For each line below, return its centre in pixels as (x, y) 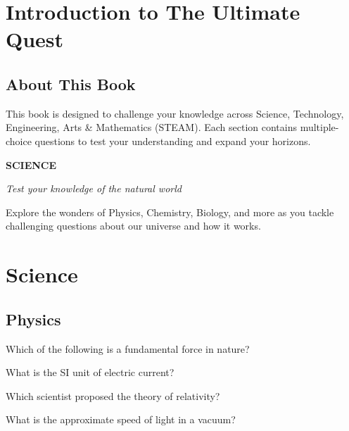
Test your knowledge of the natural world (94, 188)
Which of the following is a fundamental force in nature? (128, 348)
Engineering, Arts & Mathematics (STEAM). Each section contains (151, 127)
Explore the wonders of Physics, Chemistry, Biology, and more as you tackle (170, 212)
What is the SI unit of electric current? (90, 372)
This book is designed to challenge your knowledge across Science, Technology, (175, 113)
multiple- (319, 127)
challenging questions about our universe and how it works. (133, 226)
